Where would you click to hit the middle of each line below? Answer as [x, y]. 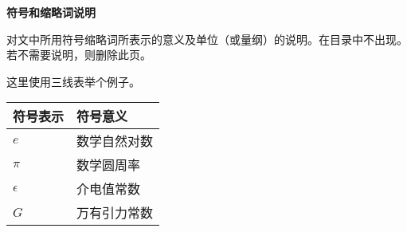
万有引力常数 [115, 213]
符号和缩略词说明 [51, 12]
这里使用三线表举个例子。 [73, 81]
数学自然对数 [115, 141]
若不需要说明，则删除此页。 [79, 55]
